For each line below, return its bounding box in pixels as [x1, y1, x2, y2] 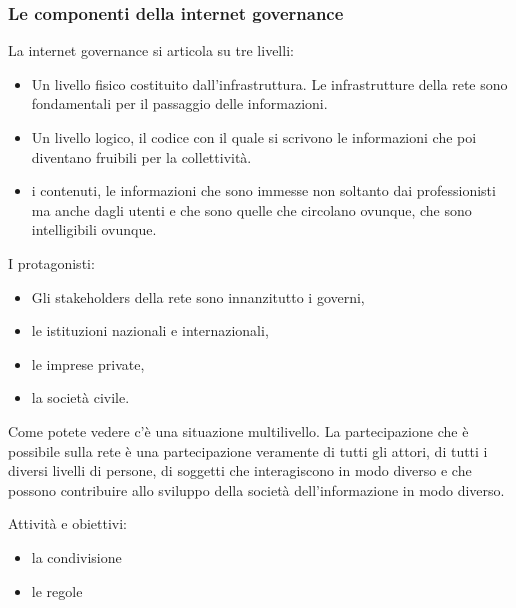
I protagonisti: [8, 252, 95, 273]
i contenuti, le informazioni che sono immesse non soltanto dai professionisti [31, 180, 496, 201]
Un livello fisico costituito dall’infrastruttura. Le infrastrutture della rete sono [31, 73, 508, 94]
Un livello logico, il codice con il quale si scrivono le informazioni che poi [31, 127, 477, 147]
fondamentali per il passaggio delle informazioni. [31, 93, 328, 114]
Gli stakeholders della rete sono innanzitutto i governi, [31, 286, 365, 307]
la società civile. [31, 387, 130, 408]
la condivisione [31, 546, 122, 567]
